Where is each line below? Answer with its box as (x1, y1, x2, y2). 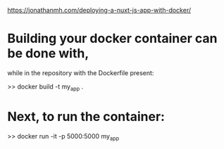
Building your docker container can (7, 31, 218, 46)
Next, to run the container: (7, 108, 166, 124)
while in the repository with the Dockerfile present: (7, 68, 154, 77)
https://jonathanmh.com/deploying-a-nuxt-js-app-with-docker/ (7, 6, 192, 14)
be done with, (7, 46, 89, 62)
